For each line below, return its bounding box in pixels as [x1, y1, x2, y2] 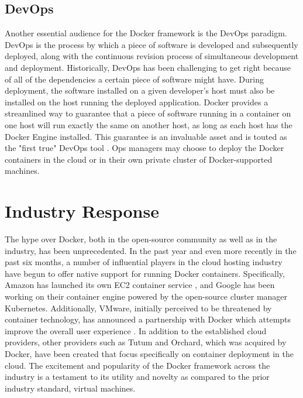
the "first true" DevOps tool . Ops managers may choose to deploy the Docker [5, 142, 284, 154]
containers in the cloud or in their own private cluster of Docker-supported [5, 153, 273, 165]
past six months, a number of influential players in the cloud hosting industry [5, 256, 283, 268]
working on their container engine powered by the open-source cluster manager [5, 290, 288, 303]
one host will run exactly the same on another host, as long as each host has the [5, 118, 292, 131]
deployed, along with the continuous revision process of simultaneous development [5, 50, 299, 62]
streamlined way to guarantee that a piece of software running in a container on [5, 107, 291, 119]
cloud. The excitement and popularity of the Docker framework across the [5, 359, 270, 371]
